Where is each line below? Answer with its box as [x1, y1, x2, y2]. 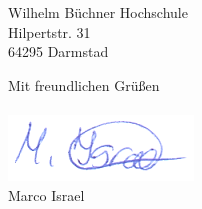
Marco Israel [8, 184, 85, 205]
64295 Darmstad [8, 41, 109, 62]
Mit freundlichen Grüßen [8, 74, 160, 95]
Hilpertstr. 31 [8, 21, 91, 42]
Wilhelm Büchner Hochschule [8, 2, 188, 22]
